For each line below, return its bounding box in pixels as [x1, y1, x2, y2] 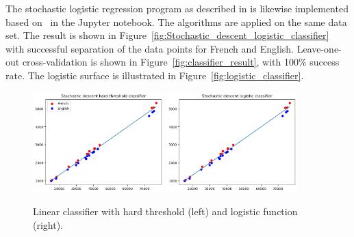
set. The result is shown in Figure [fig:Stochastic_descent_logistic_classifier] [5, 28, 329, 42]
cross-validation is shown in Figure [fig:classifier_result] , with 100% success [22, 55, 340, 69]
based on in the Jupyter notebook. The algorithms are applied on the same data [5, 14, 347, 29]
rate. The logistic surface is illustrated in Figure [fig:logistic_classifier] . [5, 68, 304, 82]
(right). [33, 218, 64, 232]
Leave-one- [296, 41, 342, 55]
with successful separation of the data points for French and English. [5, 41, 294, 55]
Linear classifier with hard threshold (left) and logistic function [33, 204, 298, 219]
